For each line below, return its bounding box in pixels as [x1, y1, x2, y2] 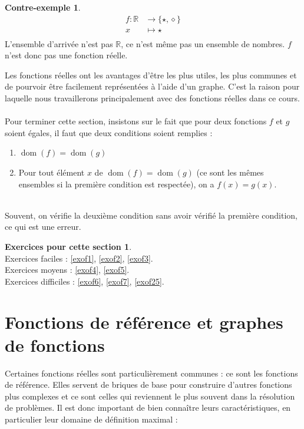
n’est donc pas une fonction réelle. [5, 49, 128, 61]
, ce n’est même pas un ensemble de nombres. [121, 37, 285, 49]
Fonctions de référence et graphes [5, 309, 283, 334]
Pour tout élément [18, 166, 85, 179]
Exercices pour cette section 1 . [5, 240, 132, 252]
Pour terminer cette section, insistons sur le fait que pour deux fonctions [5, 115, 267, 127]
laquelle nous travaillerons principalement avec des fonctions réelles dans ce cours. [5, 92, 300, 104]
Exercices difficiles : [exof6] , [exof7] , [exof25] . [5, 275, 164, 287]
